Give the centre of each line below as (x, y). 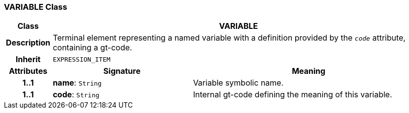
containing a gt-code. (92, 48)
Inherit (28, 59)
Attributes (28, 71)
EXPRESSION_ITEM (82, 59)
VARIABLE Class (36, 7)
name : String (77, 83)
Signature (122, 71)
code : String (76, 95)
